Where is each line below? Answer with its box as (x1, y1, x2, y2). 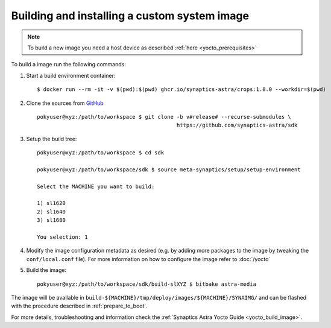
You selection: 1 (37, 233, 88, 241)
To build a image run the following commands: (11, 61, 126, 68)
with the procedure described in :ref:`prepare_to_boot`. (11, 302, 148, 310)
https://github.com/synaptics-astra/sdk (176, 122, 298, 129)
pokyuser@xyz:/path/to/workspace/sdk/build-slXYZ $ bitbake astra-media (37, 280, 256, 288)
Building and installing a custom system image (11, 9, 250, 22)
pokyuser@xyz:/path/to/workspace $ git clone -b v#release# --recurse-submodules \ (37, 113, 292, 120)
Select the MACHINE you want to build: (37, 183, 155, 190)
